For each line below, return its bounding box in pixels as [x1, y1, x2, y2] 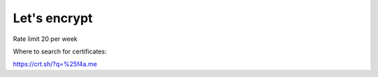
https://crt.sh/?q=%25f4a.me [13, 60, 97, 69]
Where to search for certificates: [13, 47, 107, 55]
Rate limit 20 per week [13, 35, 78, 43]
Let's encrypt [13, 10, 93, 26]
